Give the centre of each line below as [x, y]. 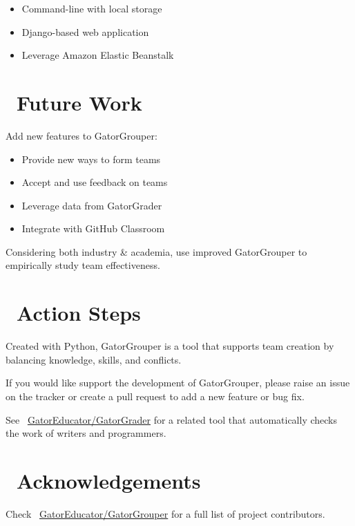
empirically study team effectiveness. [83, 265]
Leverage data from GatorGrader [92, 205]
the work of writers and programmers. [86, 433]
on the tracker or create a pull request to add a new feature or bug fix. [155, 396]
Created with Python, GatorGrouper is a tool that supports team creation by [170, 346]
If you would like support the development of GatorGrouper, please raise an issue [178, 383]
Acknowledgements [109, 480]
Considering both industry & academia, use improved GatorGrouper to [156, 251]
